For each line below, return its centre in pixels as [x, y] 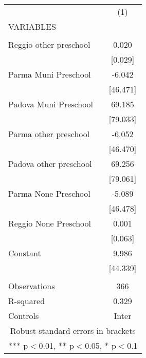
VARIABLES [32, 26]
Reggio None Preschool [50, 223]
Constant [25, 253]
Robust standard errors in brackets [73, 331]
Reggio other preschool [49, 44]
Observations [32, 286]
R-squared [27, 301]
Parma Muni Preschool [50, 74]
